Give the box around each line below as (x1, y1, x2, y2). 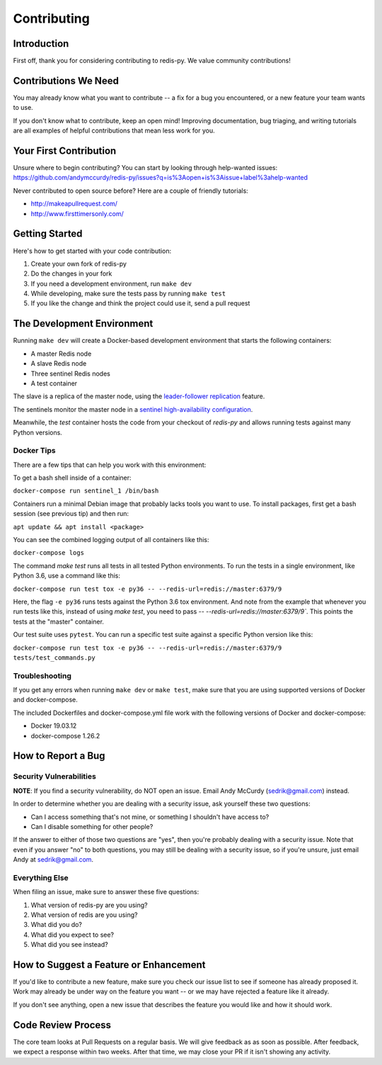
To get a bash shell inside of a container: (13, 473, 132, 482)
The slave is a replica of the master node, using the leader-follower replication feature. (13, 392, 265, 400)
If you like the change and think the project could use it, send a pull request (30, 299, 250, 308)
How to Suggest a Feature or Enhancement (13, 959, 206, 971)
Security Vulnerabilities (13, 772, 97, 782)
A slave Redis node (30, 359, 87, 368)
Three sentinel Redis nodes (30, 369, 111, 378)
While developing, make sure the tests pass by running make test (30, 289, 226, 298)
